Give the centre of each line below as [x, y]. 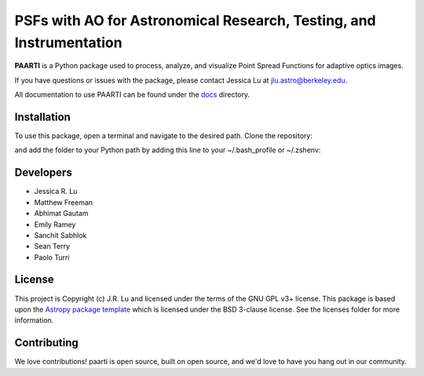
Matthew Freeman [64, 202]
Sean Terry [52, 246]
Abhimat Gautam [61, 214]
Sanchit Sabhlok [60, 235]
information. [34, 320]
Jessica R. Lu [56, 192]
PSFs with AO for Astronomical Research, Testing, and [195, 20]
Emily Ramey [55, 225]
